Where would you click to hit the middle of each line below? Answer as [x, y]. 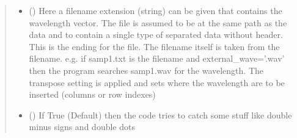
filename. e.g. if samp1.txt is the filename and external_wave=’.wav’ [157, 58]
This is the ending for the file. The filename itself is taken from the [154, 46]
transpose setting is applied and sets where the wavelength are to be [157, 82]
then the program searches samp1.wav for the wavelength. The [146, 70]
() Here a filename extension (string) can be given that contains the [156, 10]
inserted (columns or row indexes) [92, 94]
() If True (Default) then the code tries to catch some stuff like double [160, 114]
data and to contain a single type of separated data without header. [156, 34]
